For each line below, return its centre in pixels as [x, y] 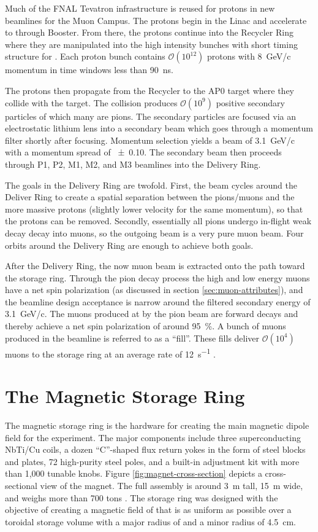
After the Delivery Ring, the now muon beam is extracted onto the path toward [155, 266]
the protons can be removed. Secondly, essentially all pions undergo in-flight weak [158, 221]
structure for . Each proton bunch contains [85, 56]
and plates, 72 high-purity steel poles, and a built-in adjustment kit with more [152, 461]
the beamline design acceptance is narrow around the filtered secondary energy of [158, 301]
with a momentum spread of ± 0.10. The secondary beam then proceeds [143, 152]
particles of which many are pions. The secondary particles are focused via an [151, 116]
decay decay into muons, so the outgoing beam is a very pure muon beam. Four [154, 233]
